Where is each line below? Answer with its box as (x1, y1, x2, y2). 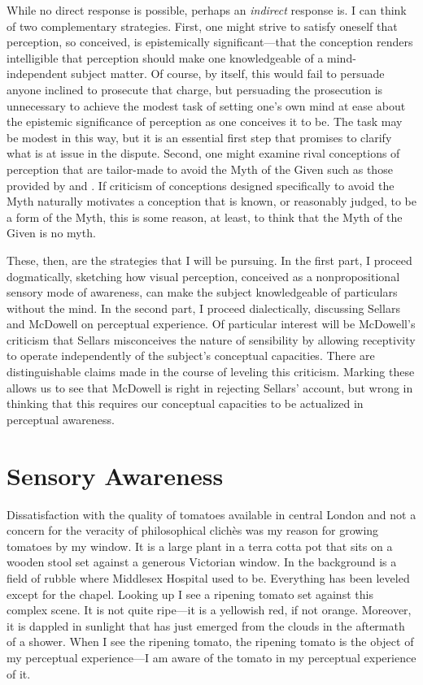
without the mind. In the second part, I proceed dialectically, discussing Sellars (7, 299, 400, 316)
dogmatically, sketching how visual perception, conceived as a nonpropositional (7, 267, 400, 284)
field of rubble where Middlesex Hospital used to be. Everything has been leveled (7, 569, 410, 586)
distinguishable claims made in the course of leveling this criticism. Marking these (7, 363, 415, 380)
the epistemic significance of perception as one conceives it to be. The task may (7, 113, 403, 130)
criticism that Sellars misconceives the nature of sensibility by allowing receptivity (7, 331, 416, 348)
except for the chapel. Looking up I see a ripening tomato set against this (7, 585, 373, 602)
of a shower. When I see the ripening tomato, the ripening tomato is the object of (7, 633, 414, 650)
